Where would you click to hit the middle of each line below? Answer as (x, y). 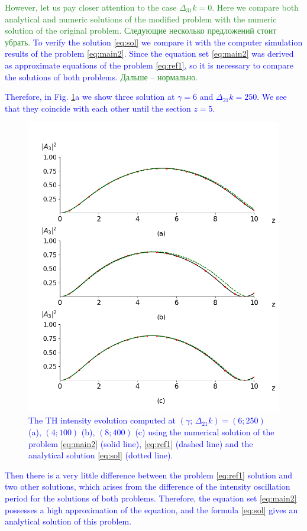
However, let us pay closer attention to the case (91, 7)
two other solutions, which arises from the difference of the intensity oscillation (148, 486)
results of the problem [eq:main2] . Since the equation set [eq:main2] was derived (149, 53)
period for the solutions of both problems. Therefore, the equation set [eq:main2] (151, 498)
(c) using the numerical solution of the (205, 431)
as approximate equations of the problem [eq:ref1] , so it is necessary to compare (149, 65)
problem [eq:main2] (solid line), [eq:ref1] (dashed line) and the (141, 443)
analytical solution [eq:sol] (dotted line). (101, 455)
